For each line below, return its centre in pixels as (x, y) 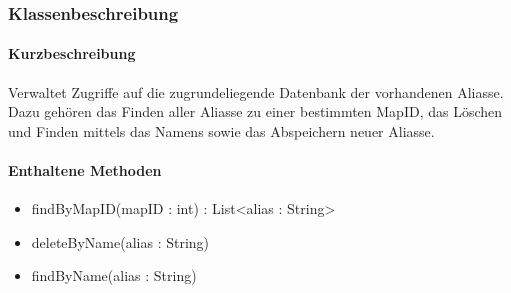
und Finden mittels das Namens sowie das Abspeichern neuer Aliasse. (221, 130)
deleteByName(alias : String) (120, 241)
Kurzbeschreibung (72, 53)
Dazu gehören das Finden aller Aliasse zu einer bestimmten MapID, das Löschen (255, 111)
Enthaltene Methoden (85, 170)
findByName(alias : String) (114, 275)
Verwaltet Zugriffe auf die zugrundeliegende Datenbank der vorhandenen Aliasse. (256, 91)
